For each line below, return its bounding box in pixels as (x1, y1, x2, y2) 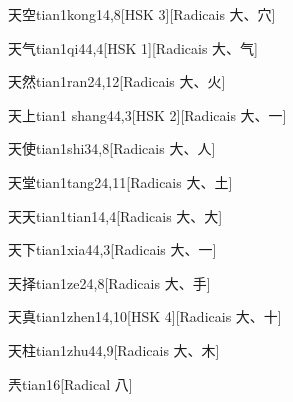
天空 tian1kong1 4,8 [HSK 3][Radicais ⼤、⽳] (8, 4, 276, 24)
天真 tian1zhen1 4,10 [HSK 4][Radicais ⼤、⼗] (8, 306, 282, 327)
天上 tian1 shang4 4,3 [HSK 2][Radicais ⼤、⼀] (8, 104, 287, 125)
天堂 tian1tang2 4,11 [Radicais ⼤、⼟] (8, 171, 233, 192)
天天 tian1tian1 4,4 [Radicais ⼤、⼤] (8, 205, 223, 226)
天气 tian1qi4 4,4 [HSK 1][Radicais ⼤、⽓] (8, 37, 258, 58)
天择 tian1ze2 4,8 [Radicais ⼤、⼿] (8, 272, 211, 293)
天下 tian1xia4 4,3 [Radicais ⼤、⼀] (8, 239, 217, 260)
